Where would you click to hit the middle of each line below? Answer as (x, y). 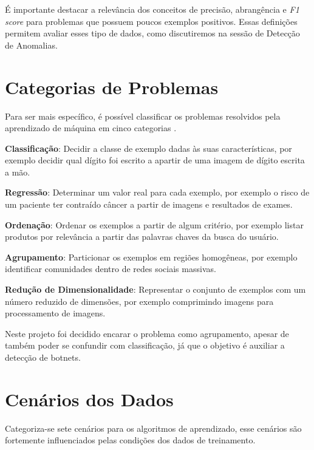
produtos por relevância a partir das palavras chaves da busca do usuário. (142, 237)
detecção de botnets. (43, 357)
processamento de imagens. (55, 313)
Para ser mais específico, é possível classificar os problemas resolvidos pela (143, 116)
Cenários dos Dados (89, 399)
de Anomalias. (31, 45)
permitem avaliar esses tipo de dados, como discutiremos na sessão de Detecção (152, 33)
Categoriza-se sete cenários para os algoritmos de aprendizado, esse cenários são (153, 428)
